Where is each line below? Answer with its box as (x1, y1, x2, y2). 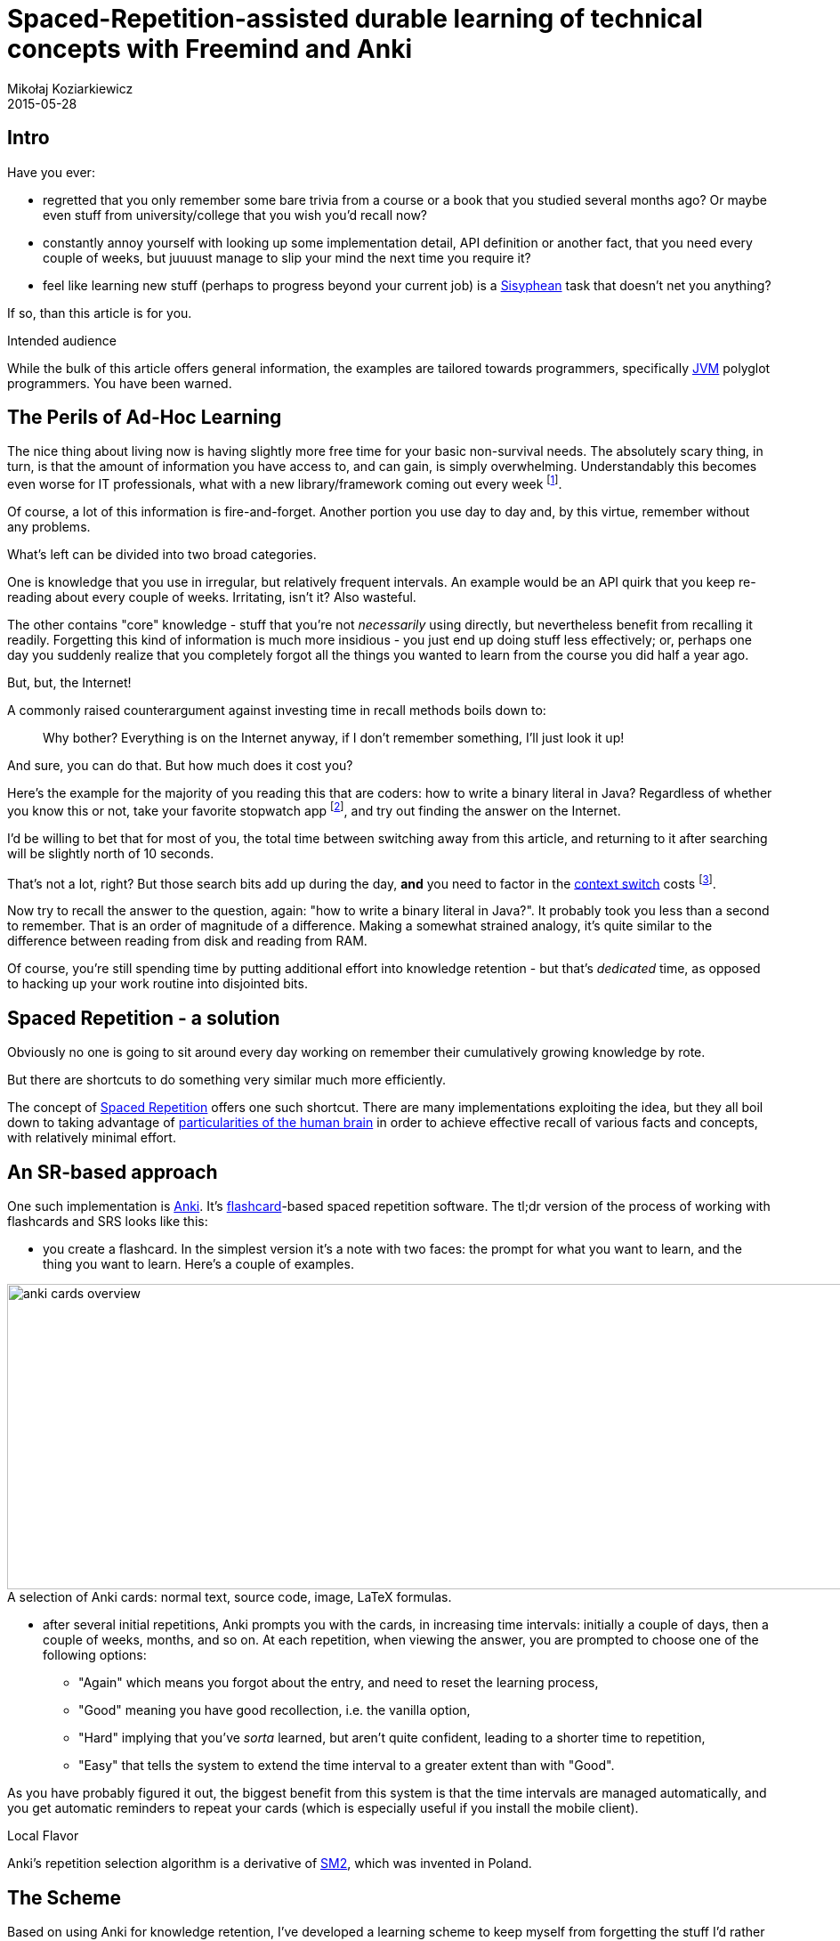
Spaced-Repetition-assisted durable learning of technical (7, 4, 703, 34)
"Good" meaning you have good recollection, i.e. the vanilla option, (78, 1702, 471, 1718)
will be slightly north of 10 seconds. (7, 845, 214, 861)
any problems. (7, 519, 91, 535)
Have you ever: (7, 164, 95, 180)
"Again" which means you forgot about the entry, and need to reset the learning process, (78, 1675, 599, 1691)
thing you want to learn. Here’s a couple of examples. (43, 1256, 354, 1272)
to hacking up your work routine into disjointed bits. (7, 976, 308, 992)
